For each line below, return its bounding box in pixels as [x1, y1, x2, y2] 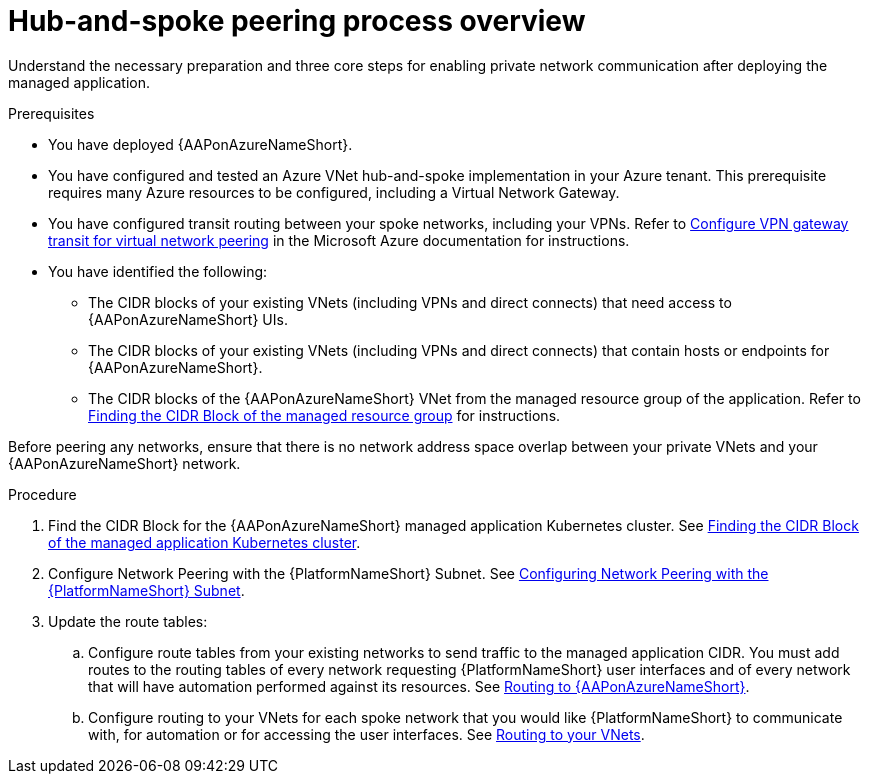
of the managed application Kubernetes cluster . [48, 533, 361, 551]
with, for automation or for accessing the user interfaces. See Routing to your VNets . [88, 725, 645, 743]
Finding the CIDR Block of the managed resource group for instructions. [88, 406, 561, 424]
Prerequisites [8, 104, 95, 122]
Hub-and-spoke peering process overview [8, 4, 586, 38]
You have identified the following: [48, 262, 268, 280]
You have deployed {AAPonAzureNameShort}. [48, 135, 353, 153]
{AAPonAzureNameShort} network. [8, 454, 241, 472]
